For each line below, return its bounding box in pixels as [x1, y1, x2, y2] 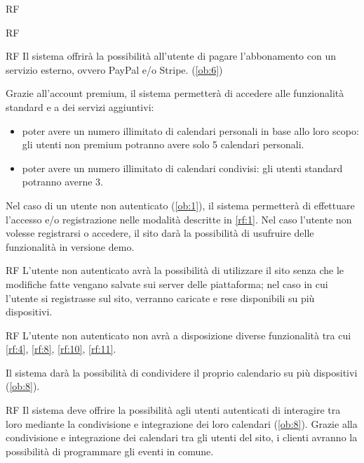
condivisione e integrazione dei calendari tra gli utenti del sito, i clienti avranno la [6, 430, 358, 445]
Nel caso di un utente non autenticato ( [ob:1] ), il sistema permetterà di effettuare [6, 197, 355, 212]
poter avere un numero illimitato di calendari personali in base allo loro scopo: [22, 123, 359, 138]
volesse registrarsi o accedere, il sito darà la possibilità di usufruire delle [6, 226, 314, 240]
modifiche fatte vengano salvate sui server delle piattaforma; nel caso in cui [6, 276, 328, 291]
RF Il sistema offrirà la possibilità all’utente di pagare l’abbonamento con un [6, 48, 337, 63]
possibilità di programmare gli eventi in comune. [6, 443, 214, 458]
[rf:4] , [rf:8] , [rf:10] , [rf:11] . [6, 341, 116, 356]
